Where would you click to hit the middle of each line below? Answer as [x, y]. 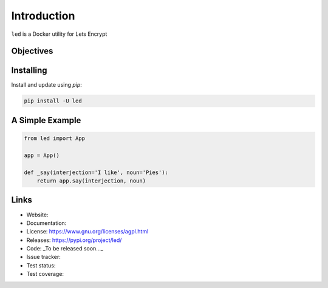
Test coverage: [45, 274]
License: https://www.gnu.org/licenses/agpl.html [87, 232]
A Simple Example [46, 120]
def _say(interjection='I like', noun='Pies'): [96, 172]
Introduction [43, 16]
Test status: [41, 265]
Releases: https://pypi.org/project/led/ [74, 240]
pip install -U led [53, 101]
